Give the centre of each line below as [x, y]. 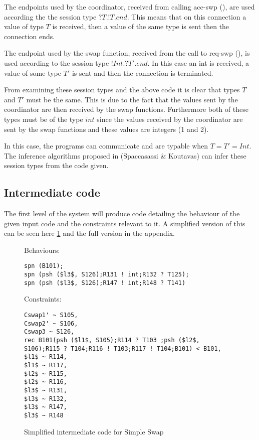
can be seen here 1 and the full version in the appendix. [89, 233]
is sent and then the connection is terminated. [143, 72]
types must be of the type [44, 119]
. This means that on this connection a [187, 16]
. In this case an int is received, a [198, 62]
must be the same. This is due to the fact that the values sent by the [132, 99]
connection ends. [30, 36]
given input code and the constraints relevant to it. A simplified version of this [125, 223]
